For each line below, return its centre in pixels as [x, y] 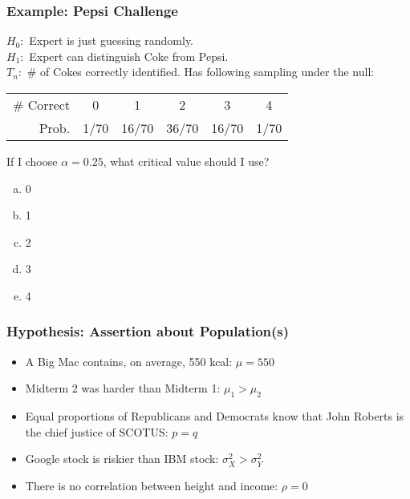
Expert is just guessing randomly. [112, 40]
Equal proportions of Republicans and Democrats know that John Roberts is [215, 416]
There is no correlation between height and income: [152, 485]
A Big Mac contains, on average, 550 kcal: [129, 361]
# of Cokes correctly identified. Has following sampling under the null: [201, 72]
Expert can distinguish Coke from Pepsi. [129, 56]
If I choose [32, 161]
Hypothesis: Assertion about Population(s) [148, 331]
